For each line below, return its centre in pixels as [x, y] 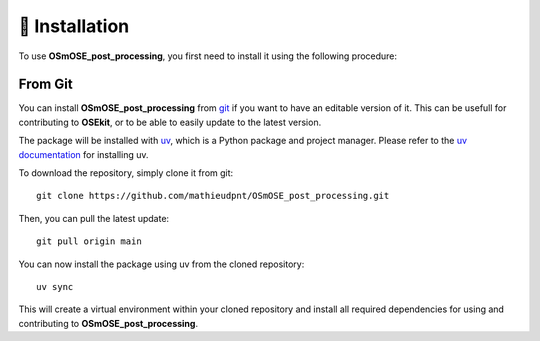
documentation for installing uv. [83, 154]
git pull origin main [89, 241]
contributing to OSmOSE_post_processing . [108, 323]
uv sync [55, 286]
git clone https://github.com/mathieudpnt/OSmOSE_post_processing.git [213, 196]
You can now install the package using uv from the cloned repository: [161, 264]
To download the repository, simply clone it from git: [126, 173]
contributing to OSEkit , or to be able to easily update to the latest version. [170, 122]
